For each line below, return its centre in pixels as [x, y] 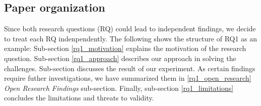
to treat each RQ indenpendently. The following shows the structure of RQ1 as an [131, 38]
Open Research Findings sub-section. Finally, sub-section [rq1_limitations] [119, 88]
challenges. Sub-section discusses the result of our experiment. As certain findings [130, 68]
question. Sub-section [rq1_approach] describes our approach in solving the [120, 58]
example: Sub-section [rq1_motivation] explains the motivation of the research [125, 48]
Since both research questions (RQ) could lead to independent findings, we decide [130, 29]
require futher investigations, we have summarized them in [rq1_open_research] [128, 78]
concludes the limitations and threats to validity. [79, 98]
